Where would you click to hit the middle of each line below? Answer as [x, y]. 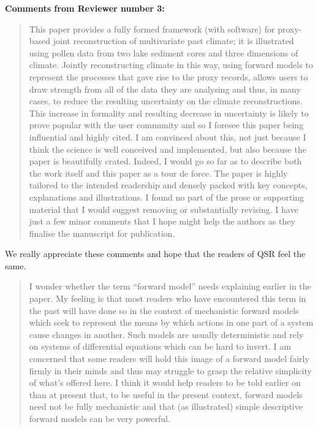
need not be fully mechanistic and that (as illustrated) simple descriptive [166, 406]
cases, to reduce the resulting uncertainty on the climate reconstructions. [166, 101]
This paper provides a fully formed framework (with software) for [152, 29]
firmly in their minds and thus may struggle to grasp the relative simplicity [170, 370]
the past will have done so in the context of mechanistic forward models [164, 310]
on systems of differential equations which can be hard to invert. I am [160, 346]
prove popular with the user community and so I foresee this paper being [166, 125]
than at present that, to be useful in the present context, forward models [166, 394]
